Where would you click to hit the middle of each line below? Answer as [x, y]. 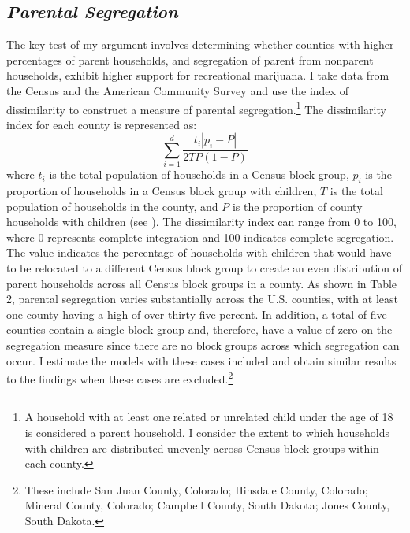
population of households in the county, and [112, 206]
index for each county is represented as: [102, 124]
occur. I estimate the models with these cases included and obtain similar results [201, 360]
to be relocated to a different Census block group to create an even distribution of [205, 267]
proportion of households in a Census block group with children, [162, 190]
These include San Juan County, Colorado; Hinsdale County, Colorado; [196, 489]
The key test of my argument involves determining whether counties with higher [200, 44]
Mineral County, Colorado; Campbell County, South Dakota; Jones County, [207, 505]
